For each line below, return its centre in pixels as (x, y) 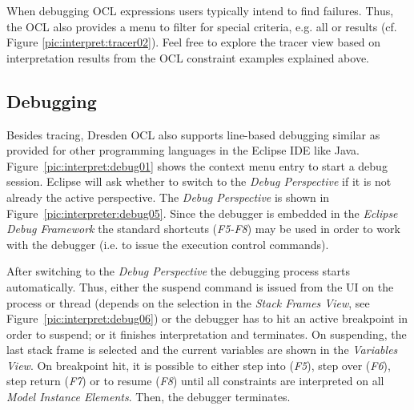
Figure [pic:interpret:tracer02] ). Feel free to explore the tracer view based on (194, 42)
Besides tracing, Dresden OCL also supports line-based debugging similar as (193, 134)
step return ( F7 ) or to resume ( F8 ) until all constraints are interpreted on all (195, 381)
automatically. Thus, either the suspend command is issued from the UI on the (200, 286)
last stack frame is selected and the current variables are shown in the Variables (202, 350)
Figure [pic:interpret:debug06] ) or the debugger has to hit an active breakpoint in (207, 318)
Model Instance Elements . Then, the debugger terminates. (149, 397)
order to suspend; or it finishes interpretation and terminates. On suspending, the (207, 334)
